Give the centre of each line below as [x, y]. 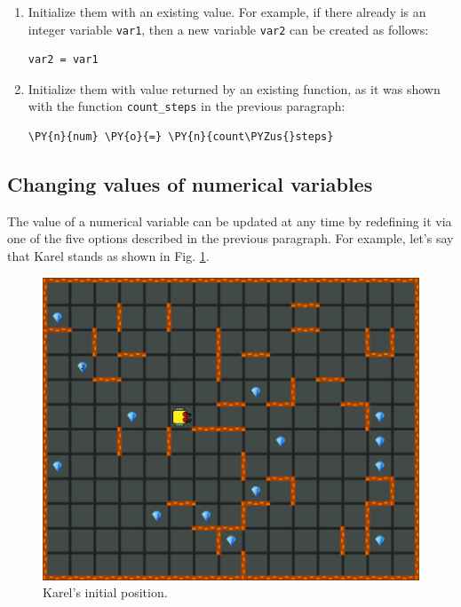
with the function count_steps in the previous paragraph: [187, 106]
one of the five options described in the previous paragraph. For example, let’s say [230, 238]
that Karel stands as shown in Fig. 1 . [108, 256]
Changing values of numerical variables [190, 184]
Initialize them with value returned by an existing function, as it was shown [234, 88]
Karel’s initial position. [105, 592]
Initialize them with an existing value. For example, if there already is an [227, 12]
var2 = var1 [63, 60]
